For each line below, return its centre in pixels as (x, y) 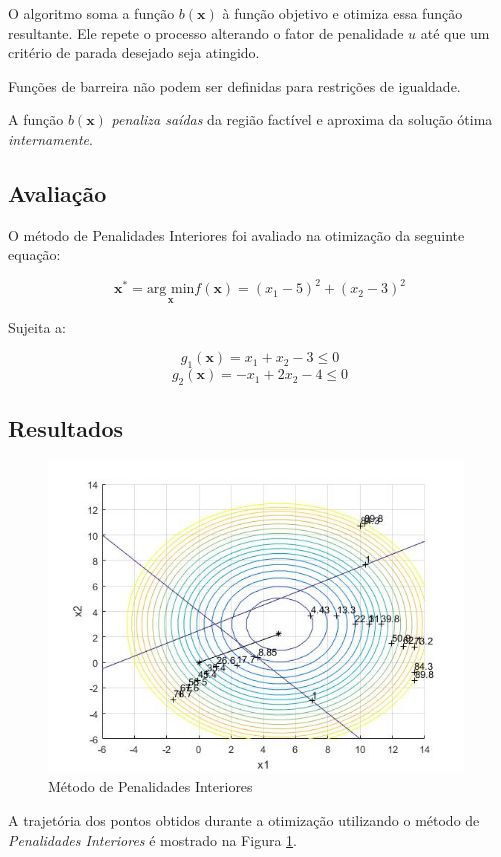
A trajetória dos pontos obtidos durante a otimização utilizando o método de (244, 820)
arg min (170, 289)
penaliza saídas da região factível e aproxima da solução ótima (302, 119)
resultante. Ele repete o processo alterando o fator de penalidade (206, 32)
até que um (455, 32)
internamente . (50, 138)
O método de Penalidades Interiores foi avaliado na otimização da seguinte (236, 234)
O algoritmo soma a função (91, 13)
